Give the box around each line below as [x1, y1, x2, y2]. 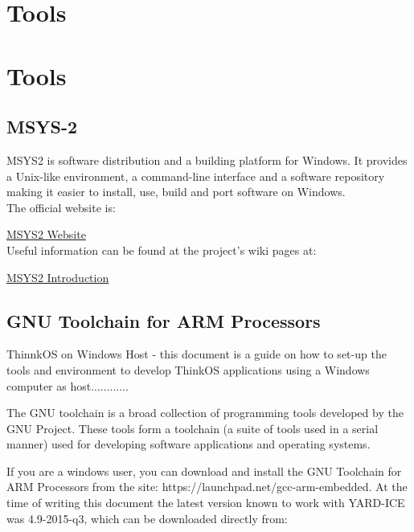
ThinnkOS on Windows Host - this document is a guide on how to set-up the [6, 346, 387, 362]
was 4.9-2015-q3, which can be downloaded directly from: [6, 509, 288, 526]
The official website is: [6, 198, 116, 215]
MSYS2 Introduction [6, 268, 109, 285]
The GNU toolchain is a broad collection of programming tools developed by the [6, 404, 404, 421]
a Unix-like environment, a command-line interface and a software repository [6, 167, 385, 184]
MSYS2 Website [6, 226, 86, 243]
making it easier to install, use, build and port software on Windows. [6, 183, 346, 200]
